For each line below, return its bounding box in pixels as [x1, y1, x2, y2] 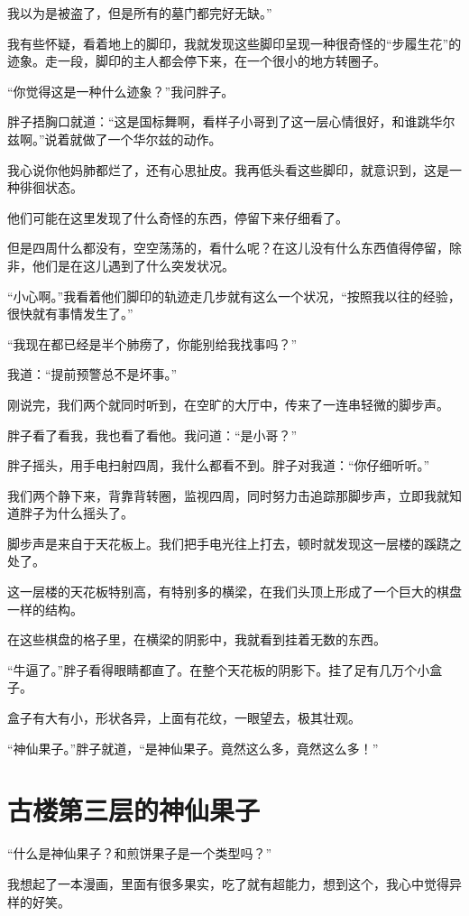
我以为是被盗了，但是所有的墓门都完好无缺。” [7, 4, 272, 22]
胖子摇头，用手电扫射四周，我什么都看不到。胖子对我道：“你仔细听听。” [7, 456, 430, 475]
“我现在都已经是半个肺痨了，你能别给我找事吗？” [7, 334, 298, 353]
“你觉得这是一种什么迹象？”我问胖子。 [7, 81, 234, 100]
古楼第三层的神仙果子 [7, 791, 261, 828]
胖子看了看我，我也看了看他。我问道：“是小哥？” [7, 425, 298, 444]
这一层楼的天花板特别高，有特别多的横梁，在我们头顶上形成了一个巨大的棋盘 [7, 582, 462, 601]
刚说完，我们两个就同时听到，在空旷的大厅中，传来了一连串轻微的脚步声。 [7, 394, 449, 413]
